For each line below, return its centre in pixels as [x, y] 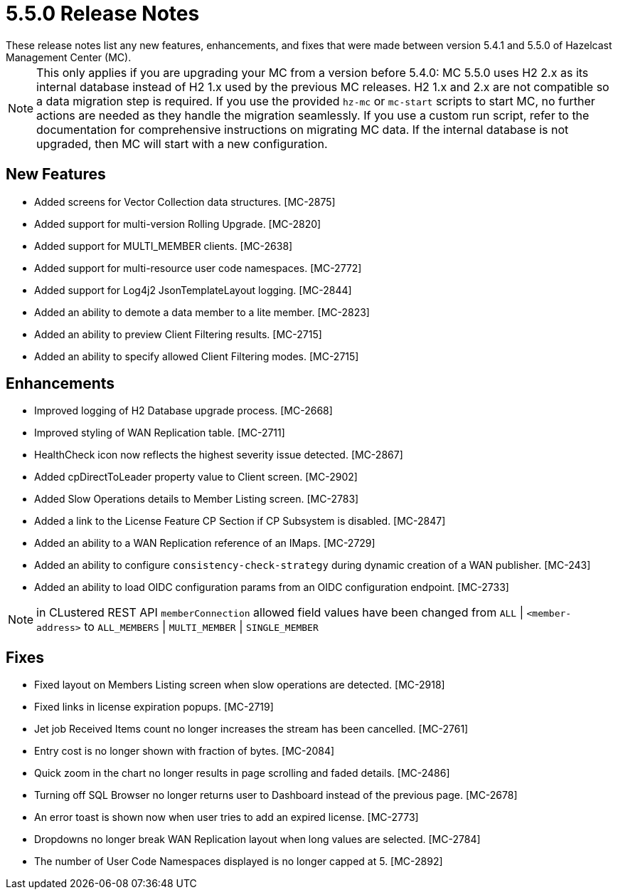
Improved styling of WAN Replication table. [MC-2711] [160, 433]
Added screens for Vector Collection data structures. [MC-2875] [185, 201]
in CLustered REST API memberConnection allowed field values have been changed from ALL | [280, 613]
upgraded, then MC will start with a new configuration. [182, 143]
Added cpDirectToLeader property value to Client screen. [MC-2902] [196, 477]
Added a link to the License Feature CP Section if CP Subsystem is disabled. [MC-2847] [240, 521]
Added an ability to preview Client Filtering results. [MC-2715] [178, 334]
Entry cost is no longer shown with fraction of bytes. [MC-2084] [185, 751]
